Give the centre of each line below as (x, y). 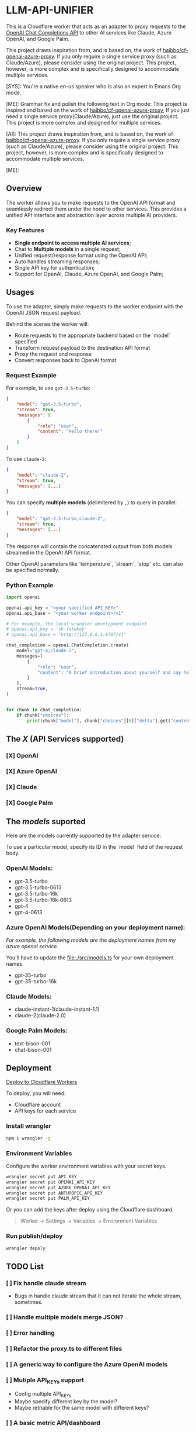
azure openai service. (32, 946)
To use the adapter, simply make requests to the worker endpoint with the (95, 306)
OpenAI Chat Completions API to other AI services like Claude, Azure (89, 32)
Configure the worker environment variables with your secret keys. (86, 1166)
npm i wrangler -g (28, 1138)
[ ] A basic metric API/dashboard (53, 1423)
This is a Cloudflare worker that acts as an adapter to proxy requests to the (96, 26)
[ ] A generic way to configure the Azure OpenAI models (87, 1364)
